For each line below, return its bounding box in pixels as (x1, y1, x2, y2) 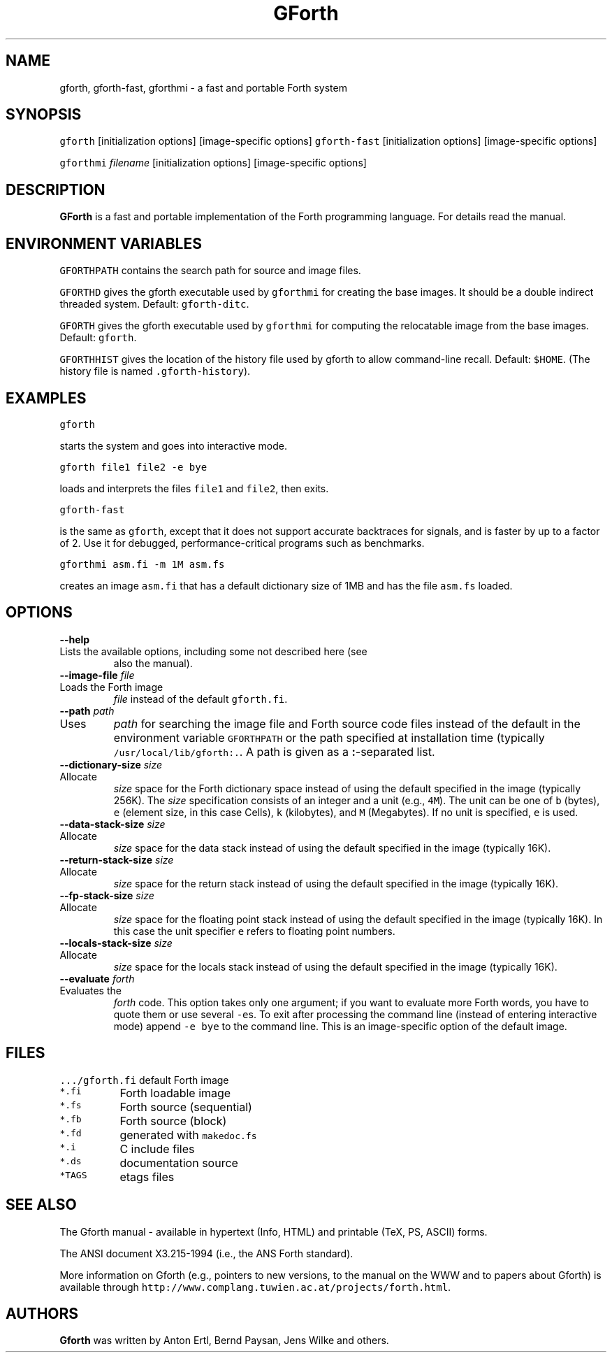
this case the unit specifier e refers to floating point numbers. (113, 924, 395, 937)
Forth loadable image (119, 1085, 231, 1100)
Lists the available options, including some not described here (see (59, 645, 367, 657)
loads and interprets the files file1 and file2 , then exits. (59, 482, 329, 494)
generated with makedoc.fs (119, 1127, 257, 1142)
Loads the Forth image (59, 680, 163, 693)
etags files (119, 1169, 175, 1184)
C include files (119, 1141, 195, 1156)
